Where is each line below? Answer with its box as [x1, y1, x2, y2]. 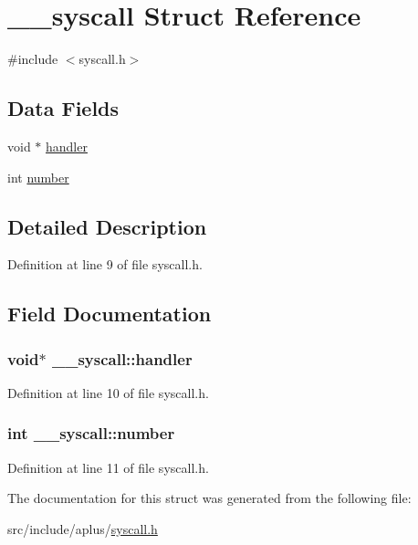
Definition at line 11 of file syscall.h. [7, 457, 209, 477]
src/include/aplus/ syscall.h [7, 519, 158, 538]
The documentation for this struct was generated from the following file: [7, 488, 412, 508]
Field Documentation [7, 299, 212, 328]
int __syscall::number [7, 422, 175, 445]
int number [7, 167, 69, 186]
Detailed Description [7, 212, 207, 240]
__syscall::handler [51, 347, 193, 370]
